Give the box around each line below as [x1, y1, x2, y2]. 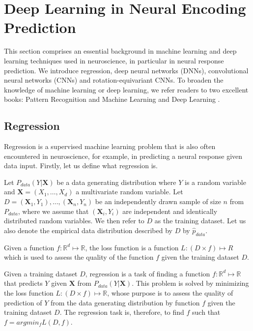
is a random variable [184, 177, 246, 187]
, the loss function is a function [85, 242, 179, 252]
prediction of [4, 297, 42, 307]
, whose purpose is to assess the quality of [107, 288, 233, 298]
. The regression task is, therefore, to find [59, 307, 184, 317]
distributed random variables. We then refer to [4, 215, 144, 226]
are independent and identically [122, 206, 218, 216]
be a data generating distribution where [56, 177, 176, 187]
